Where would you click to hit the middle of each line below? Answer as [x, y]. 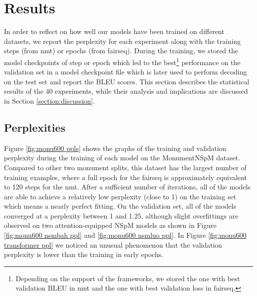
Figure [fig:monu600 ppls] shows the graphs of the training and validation [115, 148]
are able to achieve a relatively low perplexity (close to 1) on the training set [120, 196]
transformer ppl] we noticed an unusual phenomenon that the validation [113, 244]
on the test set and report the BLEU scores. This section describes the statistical [127, 81]
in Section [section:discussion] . [49, 100]
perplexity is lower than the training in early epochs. [84, 254]
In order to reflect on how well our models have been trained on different [114, 31]
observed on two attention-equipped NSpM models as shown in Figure [110, 225]
